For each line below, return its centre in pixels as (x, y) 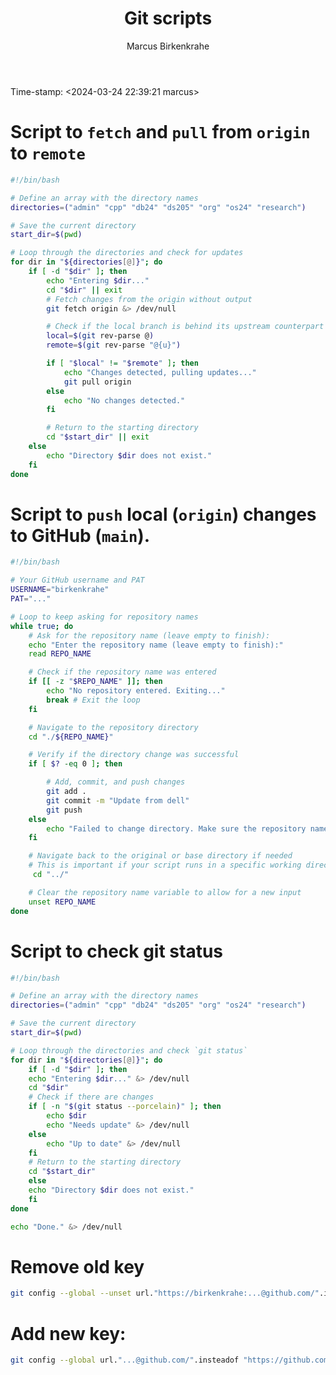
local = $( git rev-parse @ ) (100, 336)
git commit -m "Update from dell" (118, 800)
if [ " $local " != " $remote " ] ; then (122, 363)
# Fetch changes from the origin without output (149, 299)
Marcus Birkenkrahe (168, 46)
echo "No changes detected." (124, 400)
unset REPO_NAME (62, 902)
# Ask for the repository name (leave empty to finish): (149, 635)
